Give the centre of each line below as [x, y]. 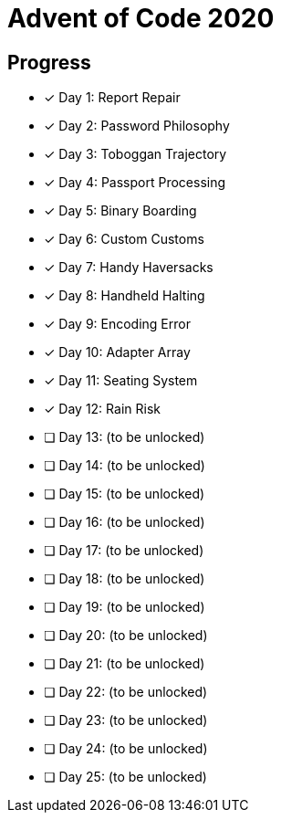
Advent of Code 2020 [141, 18]
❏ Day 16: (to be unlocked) [125, 522]
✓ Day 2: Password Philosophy [137, 126]
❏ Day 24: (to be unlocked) [126, 749]
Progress [49, 62]
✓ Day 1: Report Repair [112, 98]
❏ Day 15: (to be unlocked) [125, 494]
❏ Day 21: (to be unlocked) [125, 664]
